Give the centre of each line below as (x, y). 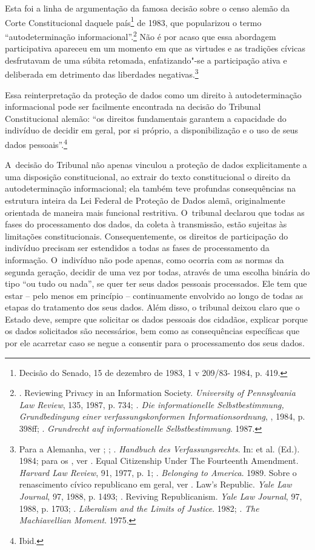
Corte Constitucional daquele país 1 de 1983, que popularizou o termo (133, 21)
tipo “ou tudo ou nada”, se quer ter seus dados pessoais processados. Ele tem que (156, 283)
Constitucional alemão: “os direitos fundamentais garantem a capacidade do (146, 118)
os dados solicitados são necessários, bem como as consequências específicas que (152, 331)
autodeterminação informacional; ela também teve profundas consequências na (151, 188)
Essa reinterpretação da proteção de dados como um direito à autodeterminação (153, 94)
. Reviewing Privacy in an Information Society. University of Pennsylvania (157, 393)
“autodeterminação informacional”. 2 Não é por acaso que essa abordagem (141, 35)
